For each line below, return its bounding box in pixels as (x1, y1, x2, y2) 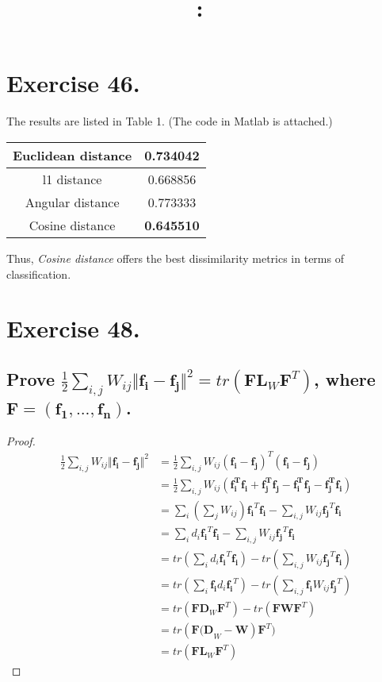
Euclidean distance (13, 145, 132, 164)
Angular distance (25, 192, 120, 211)
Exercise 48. (6, 312, 140, 345)
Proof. (6, 432, 36, 449)
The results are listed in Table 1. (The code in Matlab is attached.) (6, 113, 333, 129)
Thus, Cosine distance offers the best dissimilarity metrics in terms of (6, 249, 344, 266)
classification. (6, 265, 71, 282)
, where (314, 366, 376, 391)
